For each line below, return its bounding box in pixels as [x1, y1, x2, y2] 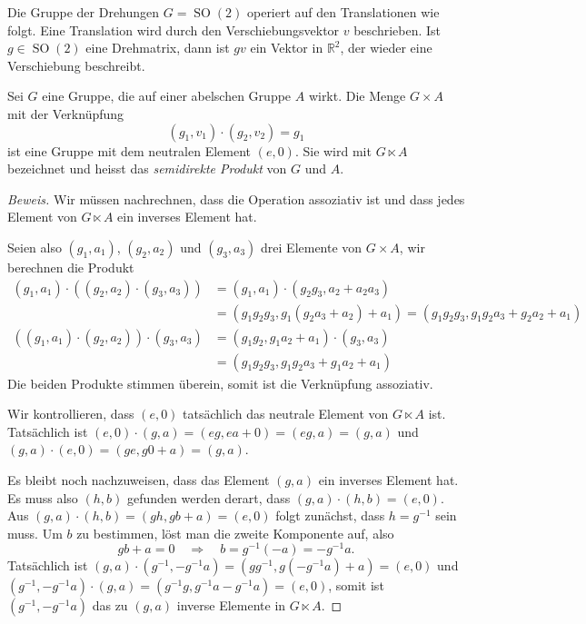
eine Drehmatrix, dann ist [85, 38, 230, 57]
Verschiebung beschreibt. [7, 55, 145, 74]
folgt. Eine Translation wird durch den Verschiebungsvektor [7, 20, 340, 39]
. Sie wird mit [294, 141, 372, 160]
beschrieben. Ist [353, 20, 442, 39]
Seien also [7, 237, 62, 256]
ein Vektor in [250, 38, 323, 57]
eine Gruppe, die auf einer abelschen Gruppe [42, 86, 292, 105]
